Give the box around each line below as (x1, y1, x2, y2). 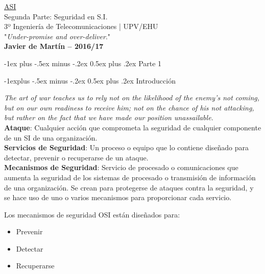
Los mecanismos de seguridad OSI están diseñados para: (4, 209, 180, 220)
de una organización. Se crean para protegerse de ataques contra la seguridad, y (4, 182, 254, 193)
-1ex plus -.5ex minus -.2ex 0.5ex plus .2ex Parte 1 (4, 58, 162, 68)
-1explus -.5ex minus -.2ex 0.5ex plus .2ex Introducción (4, 75, 176, 86)
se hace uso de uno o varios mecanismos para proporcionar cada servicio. (4, 192, 232, 203)
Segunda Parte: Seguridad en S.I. (4, 11, 108, 21)
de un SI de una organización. (4, 132, 98, 143)
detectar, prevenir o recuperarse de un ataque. (4, 152, 149, 162)
